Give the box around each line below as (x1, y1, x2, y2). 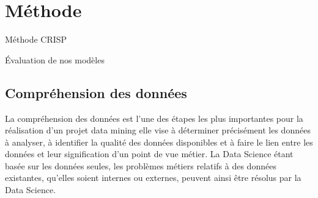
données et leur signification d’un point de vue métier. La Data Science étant (5, 147, 294, 160)
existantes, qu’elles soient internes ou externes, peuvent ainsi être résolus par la (5, 171, 301, 184)
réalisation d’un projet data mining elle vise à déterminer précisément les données (5, 124, 311, 136)
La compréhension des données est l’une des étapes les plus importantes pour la (5, 111, 303, 124)
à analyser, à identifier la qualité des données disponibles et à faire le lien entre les (5, 135, 313, 148)
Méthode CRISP (5, 33, 67, 46)
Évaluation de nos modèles (5, 53, 105, 66)
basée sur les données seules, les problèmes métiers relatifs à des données (5, 159, 276, 172)
